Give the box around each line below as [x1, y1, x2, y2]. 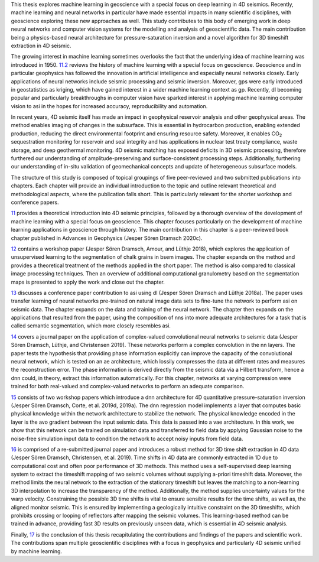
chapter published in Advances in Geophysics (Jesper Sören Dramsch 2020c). [11, 234, 203, 242]
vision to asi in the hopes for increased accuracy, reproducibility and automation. [11, 102, 208, 109]
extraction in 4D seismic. [11, 42, 71, 49]
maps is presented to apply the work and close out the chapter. [11, 278, 165, 285]
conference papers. [11, 199, 59, 206]
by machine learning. [11, 547, 62, 555]
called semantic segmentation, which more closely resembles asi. [11, 322, 171, 329]
